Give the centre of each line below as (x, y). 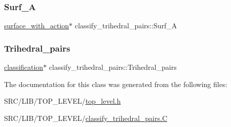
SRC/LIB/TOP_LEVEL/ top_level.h (63, 101)
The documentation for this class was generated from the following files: (116, 84)
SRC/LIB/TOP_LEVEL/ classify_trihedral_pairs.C (86, 118)
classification (24, 67)
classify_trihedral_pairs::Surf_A (126, 26)
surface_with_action (37, 26)
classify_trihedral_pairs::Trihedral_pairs (113, 67)
